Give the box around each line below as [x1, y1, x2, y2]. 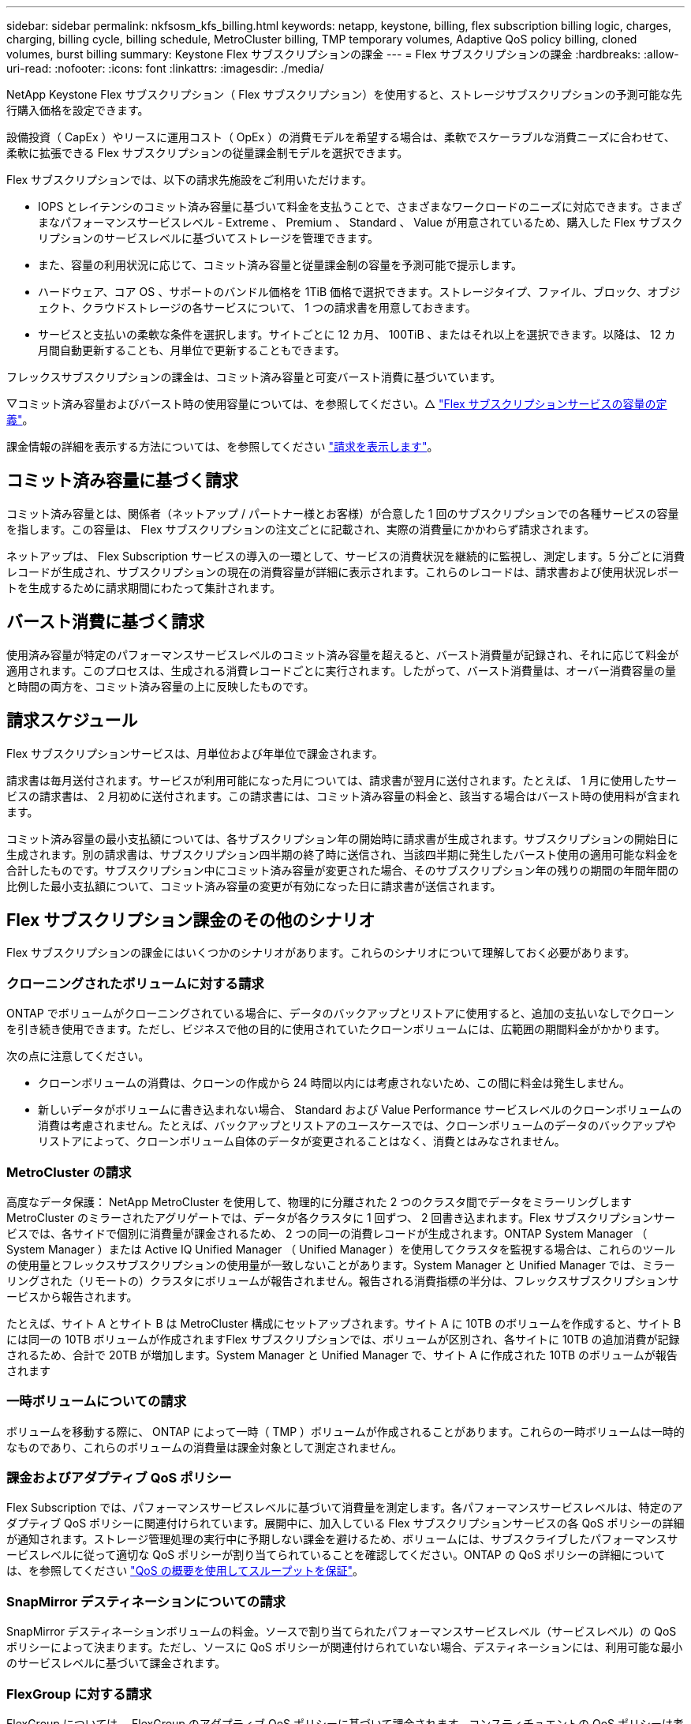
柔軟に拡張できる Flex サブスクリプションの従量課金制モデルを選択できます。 [6, 146, 409, 159]
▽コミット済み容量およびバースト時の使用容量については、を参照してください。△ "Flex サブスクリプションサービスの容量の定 [6, 397, 667, 410]
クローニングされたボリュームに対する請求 [6, 975, 264, 991]
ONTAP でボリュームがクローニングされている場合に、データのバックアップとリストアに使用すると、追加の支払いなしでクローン [6, 1006, 674, 1021]
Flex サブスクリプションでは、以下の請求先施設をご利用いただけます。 [6, 173, 372, 186]
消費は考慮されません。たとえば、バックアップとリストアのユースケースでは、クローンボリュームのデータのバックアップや [38, 1119, 677, 1133]
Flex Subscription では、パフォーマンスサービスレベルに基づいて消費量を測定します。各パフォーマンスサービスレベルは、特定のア [6, 1501, 683, 1515]
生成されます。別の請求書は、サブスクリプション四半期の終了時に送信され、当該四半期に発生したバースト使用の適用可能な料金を [6, 847, 679, 861]
